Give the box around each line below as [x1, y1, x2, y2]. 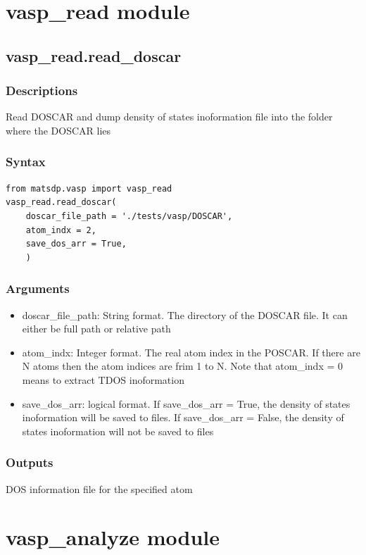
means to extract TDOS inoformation [22, 372, 184, 387]
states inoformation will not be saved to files [22, 423, 214, 438]
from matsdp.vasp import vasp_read [6, 183, 172, 194]
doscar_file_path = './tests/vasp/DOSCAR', [25, 211, 233, 221]
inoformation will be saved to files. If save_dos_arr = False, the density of [22, 410, 344, 425]
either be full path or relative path [22, 321, 171, 336]
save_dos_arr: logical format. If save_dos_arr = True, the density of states [22, 396, 351, 411]
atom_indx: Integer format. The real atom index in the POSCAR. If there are [22, 344, 360, 359]
